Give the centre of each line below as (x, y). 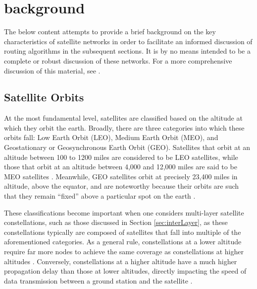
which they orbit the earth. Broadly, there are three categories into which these (124, 127)
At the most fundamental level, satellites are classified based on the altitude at (123, 118)
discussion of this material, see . (52, 70)
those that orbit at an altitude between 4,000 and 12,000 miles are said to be (121, 167)
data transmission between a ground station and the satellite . (98, 280)
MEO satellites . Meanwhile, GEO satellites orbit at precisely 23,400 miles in (121, 176)
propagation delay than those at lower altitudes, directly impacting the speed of (125, 271)
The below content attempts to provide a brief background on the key (110, 32)
